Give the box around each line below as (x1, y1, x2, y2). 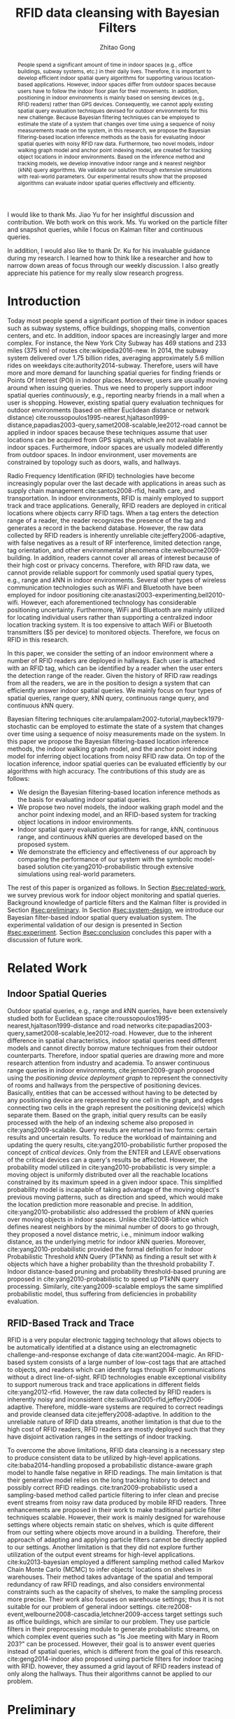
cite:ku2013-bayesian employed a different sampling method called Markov (7, 1558, 225, 1566)
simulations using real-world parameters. (17, 869, 136, 878)
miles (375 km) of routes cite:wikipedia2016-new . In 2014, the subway (7, 346, 208, 355)
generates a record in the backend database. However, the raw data (7, 524, 204, 532)
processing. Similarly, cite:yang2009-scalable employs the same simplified (7, 1282, 224, 1291)
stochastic (7, 722, 37, 731)
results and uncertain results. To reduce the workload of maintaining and (7, 1133, 217, 1141)
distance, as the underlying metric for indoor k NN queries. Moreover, (7, 1237, 206, 1246)
